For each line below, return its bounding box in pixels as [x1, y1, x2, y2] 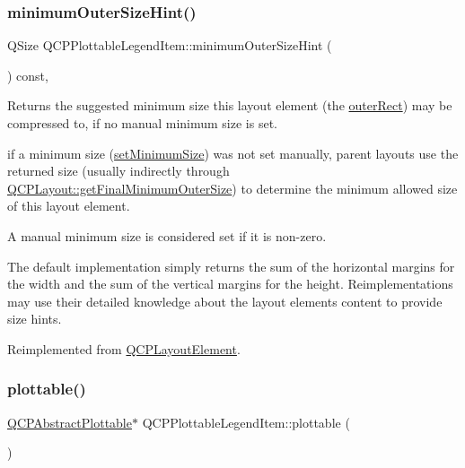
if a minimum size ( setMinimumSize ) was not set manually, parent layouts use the [7, 143, 459, 162]
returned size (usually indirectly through [7, 161, 230, 180]
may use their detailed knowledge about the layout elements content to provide [7, 291, 443, 310]
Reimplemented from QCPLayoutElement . [7, 339, 241, 358]
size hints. [7, 309, 62, 328]
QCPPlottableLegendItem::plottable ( [142, 412, 350, 431]
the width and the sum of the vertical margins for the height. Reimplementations [7, 274, 453, 293]
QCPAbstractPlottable [7, 412, 132, 431]
